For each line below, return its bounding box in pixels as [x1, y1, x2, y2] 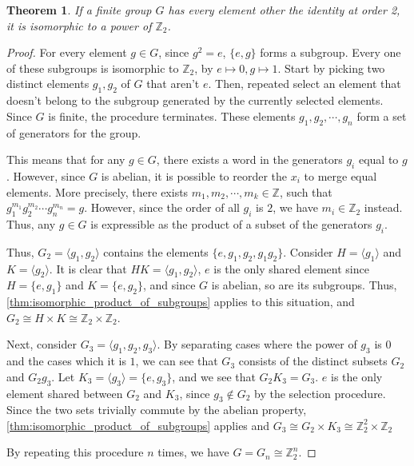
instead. [364, 199, 403, 216]
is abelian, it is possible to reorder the [101, 167, 288, 184]
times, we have [157, 444, 229, 460]
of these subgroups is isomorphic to [6, 59, 179, 76]
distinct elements [6, 75, 90, 92]
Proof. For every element [6, 44, 127, 61]
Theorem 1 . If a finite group [6, 2, 152, 18]
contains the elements [103, 243, 209, 260]
